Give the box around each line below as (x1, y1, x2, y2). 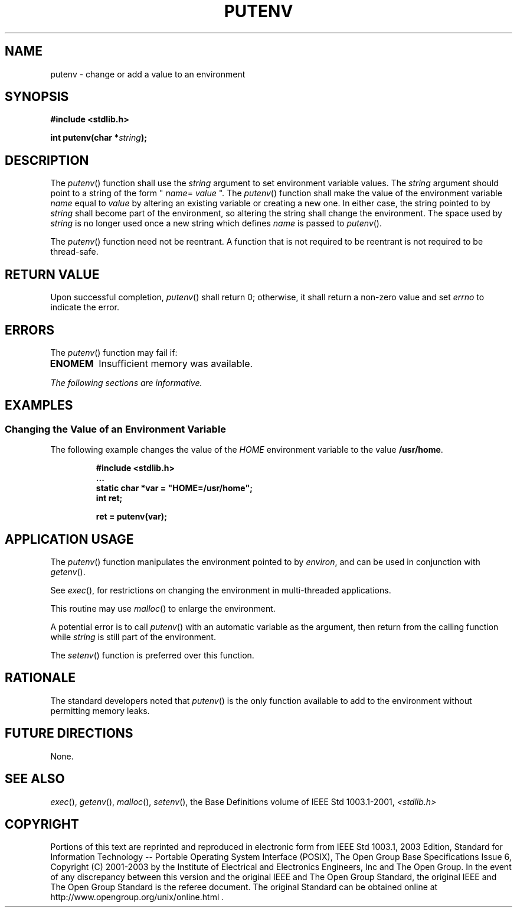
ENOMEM (50, 357, 94, 369)
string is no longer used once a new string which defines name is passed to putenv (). (50, 218, 382, 229)
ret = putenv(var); (96, 511, 167, 522)
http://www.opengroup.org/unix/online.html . (50, 892, 224, 903)
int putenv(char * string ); (50, 132, 147, 143)
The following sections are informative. (50, 377, 202, 388)
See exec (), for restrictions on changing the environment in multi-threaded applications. (50, 585, 391, 596)
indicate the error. (50, 302, 120, 313)
